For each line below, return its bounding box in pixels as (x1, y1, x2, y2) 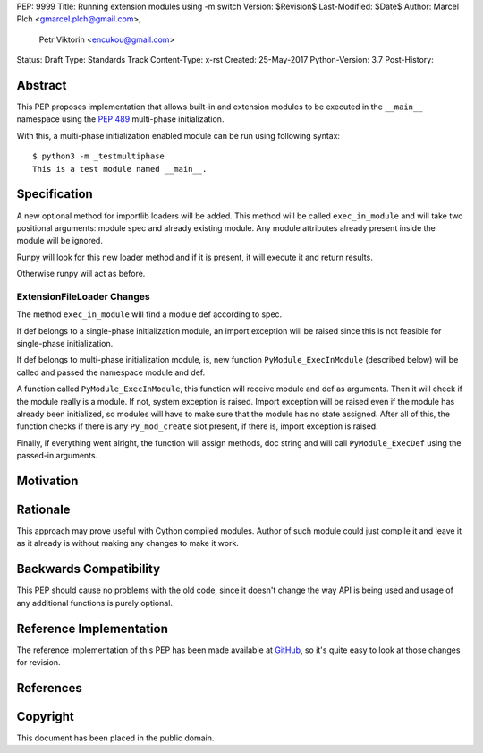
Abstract (16, 77, 67, 93)
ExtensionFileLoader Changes (16, 290, 151, 303)
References (16, 680, 82, 696)
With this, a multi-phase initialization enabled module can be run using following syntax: (16, 130, 340, 141)
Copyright (16, 708, 75, 724)
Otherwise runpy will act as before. (16, 269, 146, 279)
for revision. (16, 657, 62, 668)
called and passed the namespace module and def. (16, 367, 206, 378)
